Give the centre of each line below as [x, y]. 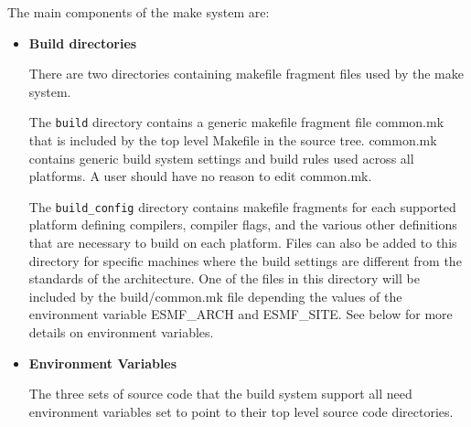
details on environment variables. [121, 332]
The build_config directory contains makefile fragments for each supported [242, 206]
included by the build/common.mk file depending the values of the [215, 296]
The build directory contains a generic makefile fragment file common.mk [236, 122]
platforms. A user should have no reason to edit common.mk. [200, 176]
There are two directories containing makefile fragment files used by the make [246, 74]
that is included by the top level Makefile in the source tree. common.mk [233, 140]
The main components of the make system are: [139, 12]
